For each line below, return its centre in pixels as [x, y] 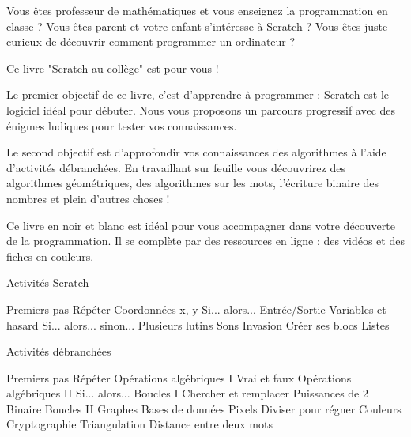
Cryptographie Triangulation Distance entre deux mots [140, 424]
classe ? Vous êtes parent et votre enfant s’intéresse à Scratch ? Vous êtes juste [197, 26]
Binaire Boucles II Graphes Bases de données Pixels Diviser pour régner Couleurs [204, 408]
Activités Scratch [48, 283]
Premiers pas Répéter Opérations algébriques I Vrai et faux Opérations [179, 377]
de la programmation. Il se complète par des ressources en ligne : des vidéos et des [205, 241]
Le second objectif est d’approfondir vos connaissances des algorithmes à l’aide [196, 152]
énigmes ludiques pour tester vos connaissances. [122, 125]
